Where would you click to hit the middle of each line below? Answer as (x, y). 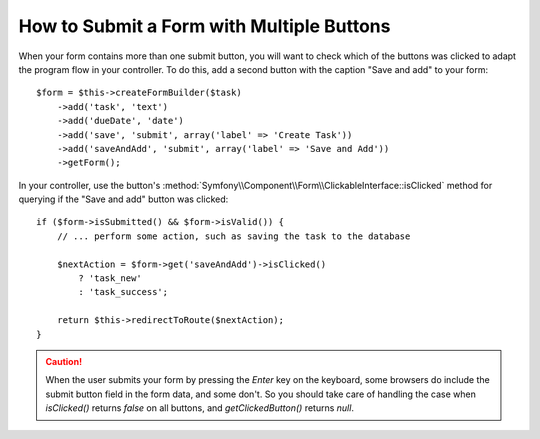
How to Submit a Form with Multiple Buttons (204, 26)
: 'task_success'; (123, 292)
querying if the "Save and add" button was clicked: (123, 199)
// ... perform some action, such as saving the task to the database (233, 236)
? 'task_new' (110, 278)
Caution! (64, 361)
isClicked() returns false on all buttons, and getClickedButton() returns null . (200, 408)
